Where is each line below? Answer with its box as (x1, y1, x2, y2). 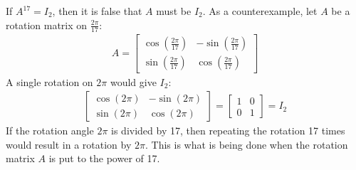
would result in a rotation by (6, 137, 132, 152)
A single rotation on (6, 74, 93, 89)
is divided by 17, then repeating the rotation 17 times (111, 123, 345, 138)
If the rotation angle (6, 123, 94, 138)
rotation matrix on (6, 17, 88, 32)
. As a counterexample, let (202, 4, 318, 18)
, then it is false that (52, 4, 142, 18)
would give (110, 74, 157, 89)
